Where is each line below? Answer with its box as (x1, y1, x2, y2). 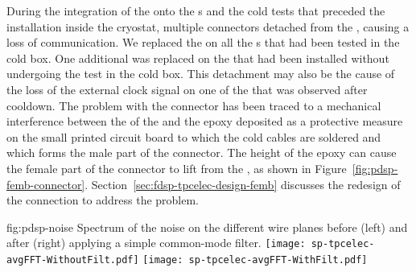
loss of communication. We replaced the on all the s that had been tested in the (6, 34, 400, 51)
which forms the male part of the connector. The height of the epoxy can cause (6, 144, 397, 161)
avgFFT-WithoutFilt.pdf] (6, 253, 139, 266)
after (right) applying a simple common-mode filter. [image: (6, 234, 306, 251)
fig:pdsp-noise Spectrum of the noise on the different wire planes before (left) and (6, 218, 408, 235)
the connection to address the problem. (6, 192, 200, 208)
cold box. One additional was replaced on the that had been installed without (6, 49, 389, 66)
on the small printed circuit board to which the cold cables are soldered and (6, 128, 381, 145)
